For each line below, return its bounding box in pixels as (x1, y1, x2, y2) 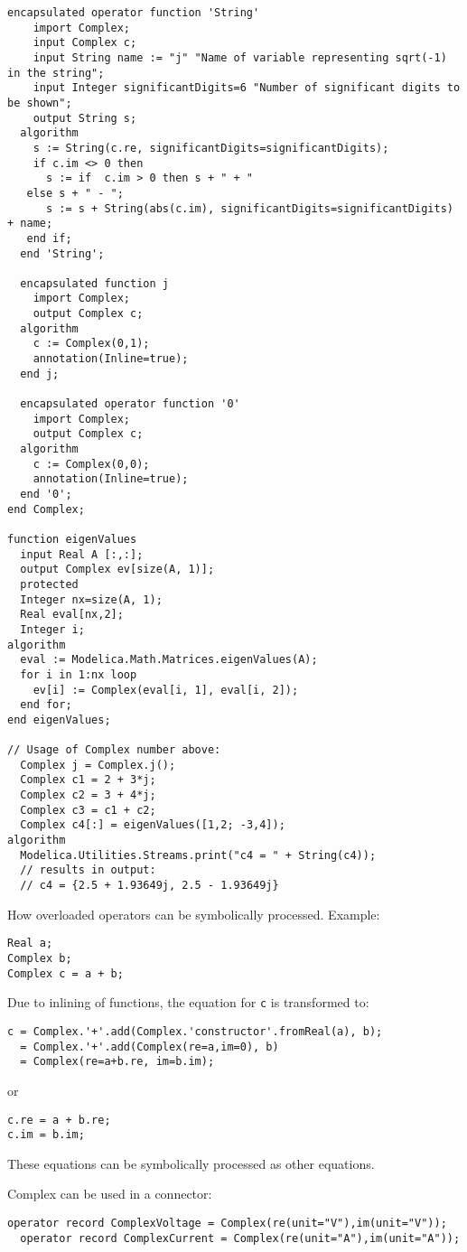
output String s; (33, 111, 137, 125)
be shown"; (7, 96, 72, 109)
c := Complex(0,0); (33, 457, 150, 471)
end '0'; (20, 488, 72, 500)
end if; (26, 231, 72, 245)
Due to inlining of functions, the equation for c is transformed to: (7, 993, 369, 1012)
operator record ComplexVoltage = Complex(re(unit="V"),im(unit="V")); (7, 1217, 447, 1229)
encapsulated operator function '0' (20, 397, 240, 411)
